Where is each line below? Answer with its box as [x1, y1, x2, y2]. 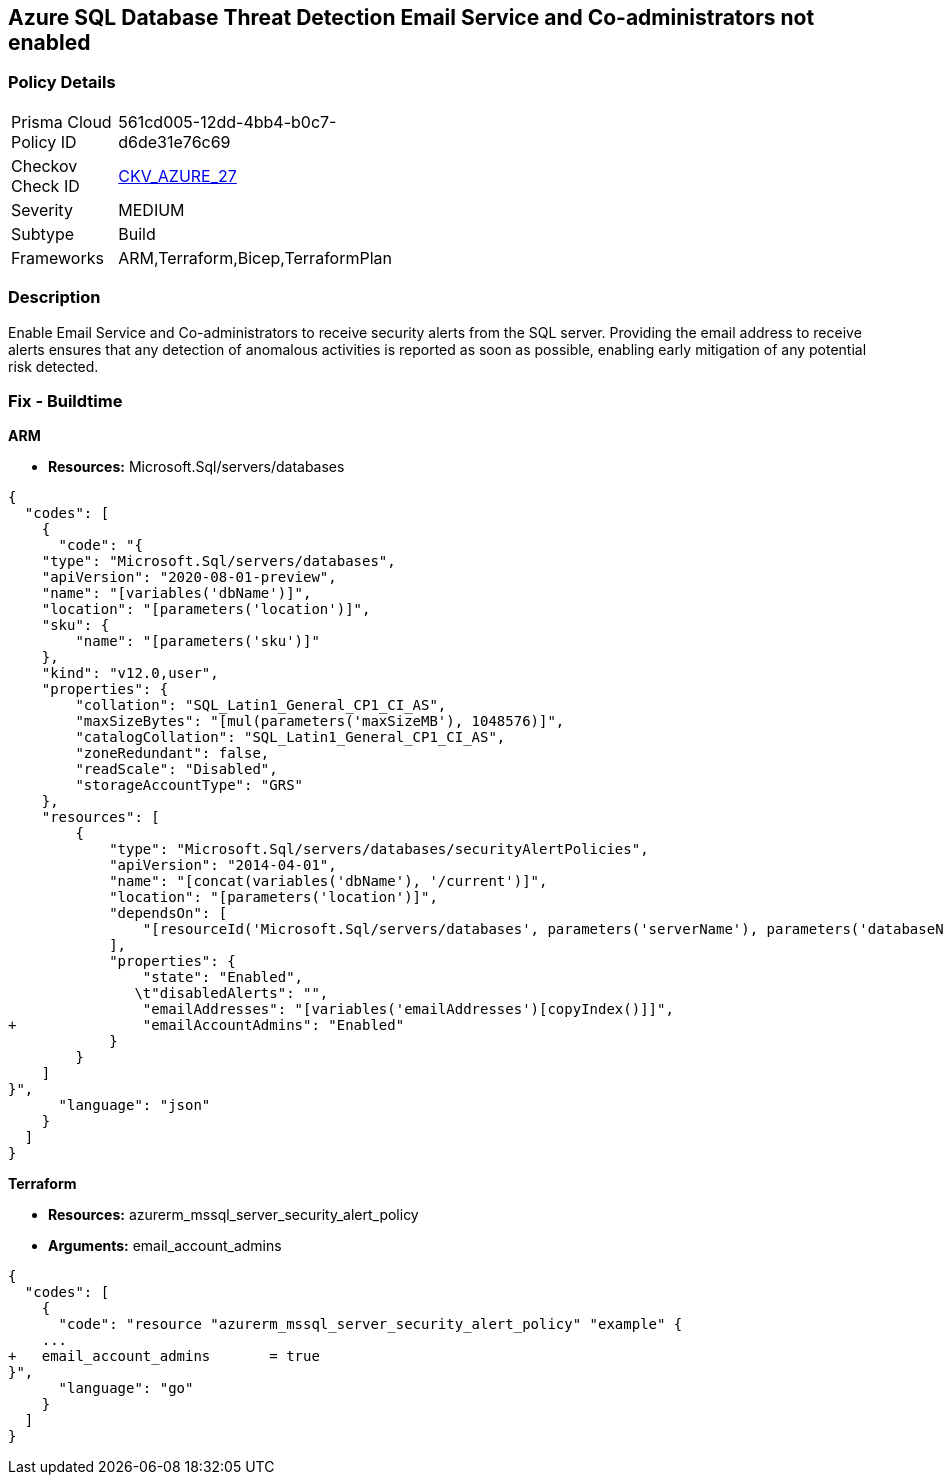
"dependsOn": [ [109, 905, 228, 922]
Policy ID [11, 131, 77, 152]
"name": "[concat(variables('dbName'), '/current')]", [109, 873, 548, 890]
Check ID [11, 175, 80, 196]
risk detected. [8, 357, 99, 375]
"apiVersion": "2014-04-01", [109, 857, 337, 874]
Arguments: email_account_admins [48, 1237, 282, 1255]
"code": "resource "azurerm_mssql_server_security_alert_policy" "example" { [58, 1316, 683, 1333]
